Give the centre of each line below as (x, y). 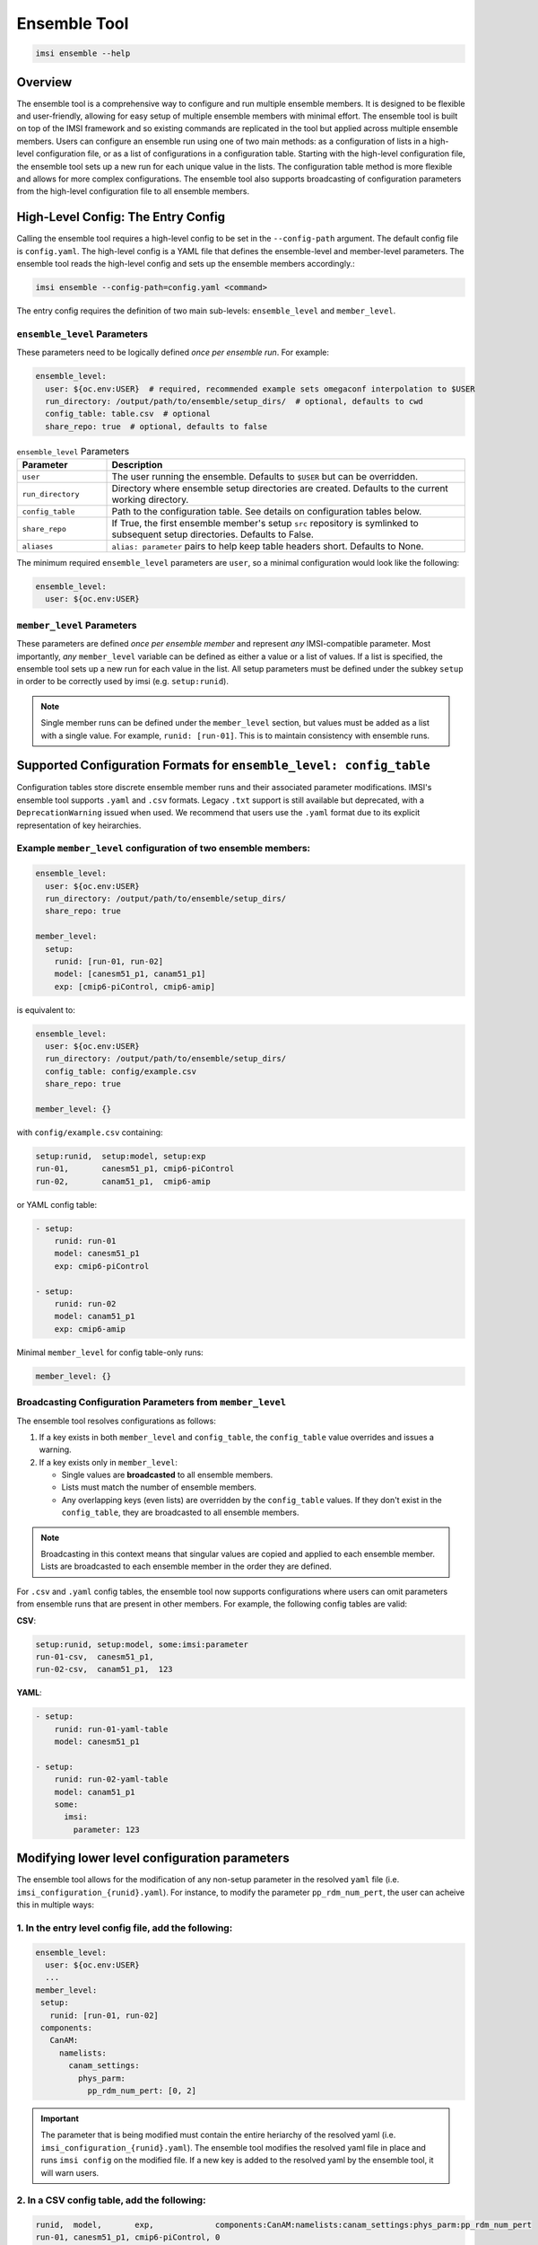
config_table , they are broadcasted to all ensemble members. (180, 1512)
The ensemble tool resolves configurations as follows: (117, 1421)
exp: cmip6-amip (90, 1329)
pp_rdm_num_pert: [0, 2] (142, 2091)
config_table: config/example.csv (121, 1071)
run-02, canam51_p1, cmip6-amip (123, 1181)
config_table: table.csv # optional (128, 414)
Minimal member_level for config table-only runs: (110, 1352)
